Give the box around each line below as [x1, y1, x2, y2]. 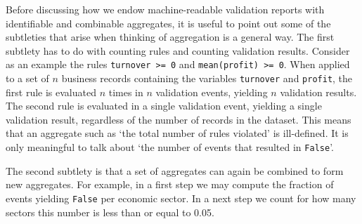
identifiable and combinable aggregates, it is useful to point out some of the [6, 15, 331, 30]
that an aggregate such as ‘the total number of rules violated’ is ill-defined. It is [6, 126, 349, 140]
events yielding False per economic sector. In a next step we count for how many [6, 190, 356, 205]
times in [108, 84, 143, 99]
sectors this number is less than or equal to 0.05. [6, 204, 214, 219]
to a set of [6, 71, 49, 86]
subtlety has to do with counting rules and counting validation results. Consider [6, 43, 350, 58]
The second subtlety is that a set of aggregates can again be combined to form [6, 163, 344, 178]
